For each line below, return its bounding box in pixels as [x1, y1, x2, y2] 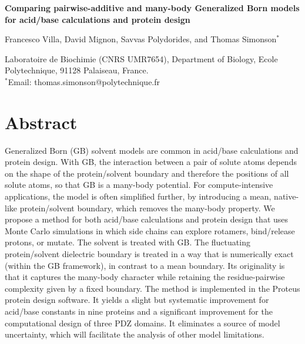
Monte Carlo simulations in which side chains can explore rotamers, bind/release [5, 224, 295, 237]
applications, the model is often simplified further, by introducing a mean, [5, 190, 272, 203]
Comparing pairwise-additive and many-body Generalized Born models [5, 2, 300, 14]
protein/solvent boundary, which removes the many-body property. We [19, 201, 275, 214]
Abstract [5, 110, 78, 134]
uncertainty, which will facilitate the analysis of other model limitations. [5, 328, 264, 340]
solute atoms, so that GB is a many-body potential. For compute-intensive [5, 178, 273, 191]
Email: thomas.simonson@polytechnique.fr [8, 75, 160, 87]
